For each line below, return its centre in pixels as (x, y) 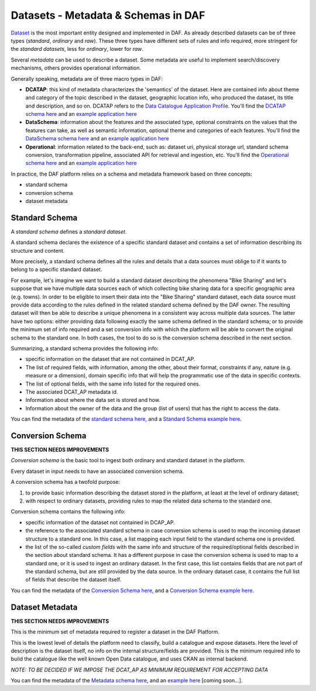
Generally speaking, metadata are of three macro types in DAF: (87, 78)
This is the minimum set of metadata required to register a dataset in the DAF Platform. (115, 632)
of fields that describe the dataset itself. (73, 580)
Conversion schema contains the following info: (68, 511)
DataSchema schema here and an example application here (97, 139)
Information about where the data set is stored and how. (93, 400)
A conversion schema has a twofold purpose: (65, 482)
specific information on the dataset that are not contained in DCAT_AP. (110, 359)
